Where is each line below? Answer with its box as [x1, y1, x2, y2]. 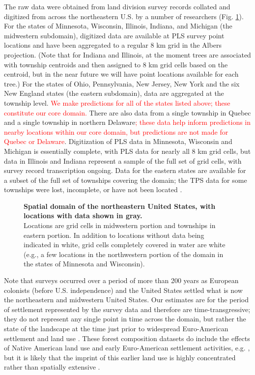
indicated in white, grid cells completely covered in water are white [24, 239, 226, 250]
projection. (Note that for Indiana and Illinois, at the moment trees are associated [4, 49, 251, 59]
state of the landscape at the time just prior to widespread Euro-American [4, 323, 228, 333]
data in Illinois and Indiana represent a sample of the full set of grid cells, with [4, 155, 242, 166]
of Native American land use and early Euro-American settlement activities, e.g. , [4, 343, 250, 353]
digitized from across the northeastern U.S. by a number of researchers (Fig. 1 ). [4, 11, 244, 21]
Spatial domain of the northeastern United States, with [24, 201, 216, 211]
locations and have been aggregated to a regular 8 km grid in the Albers [4, 40, 222, 50]
